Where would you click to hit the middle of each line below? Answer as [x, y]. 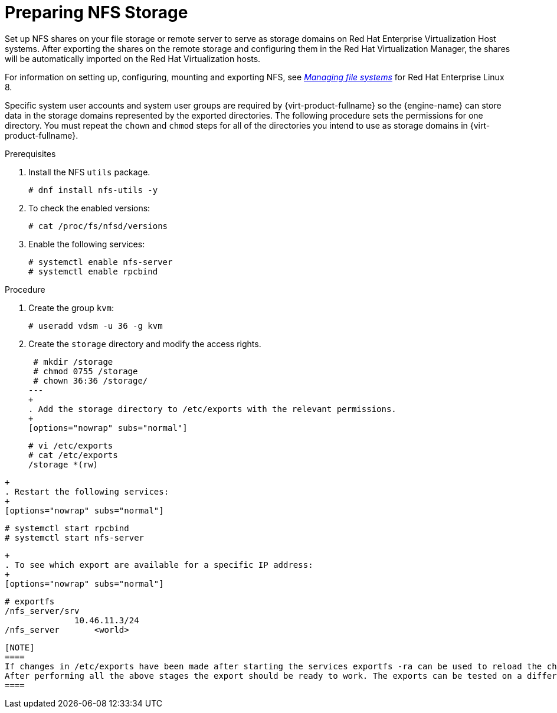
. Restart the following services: [87, 491]
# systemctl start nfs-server [75, 537]
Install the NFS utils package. [89, 172]
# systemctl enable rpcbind [93, 271]
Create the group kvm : [71, 308]
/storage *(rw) [63, 464]
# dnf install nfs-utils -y [93, 190]
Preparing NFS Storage [96, 12]
